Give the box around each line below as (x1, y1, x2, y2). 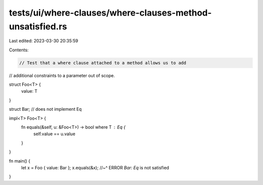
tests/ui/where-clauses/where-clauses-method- (9, 7, 212, 18)
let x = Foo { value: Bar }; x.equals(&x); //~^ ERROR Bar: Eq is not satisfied (21, 165, 169, 170)
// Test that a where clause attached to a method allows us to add (19, 60, 187, 65)
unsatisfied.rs (9, 21, 68, 32)
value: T (21, 88, 38, 94)
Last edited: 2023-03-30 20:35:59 (9, 38, 78, 44)
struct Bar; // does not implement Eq (9, 106, 82, 112)
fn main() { (9, 158, 31, 164)
